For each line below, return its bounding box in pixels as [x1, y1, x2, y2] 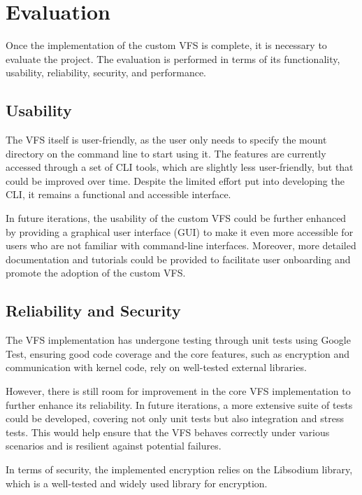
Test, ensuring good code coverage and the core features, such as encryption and [6, 346, 350, 361]
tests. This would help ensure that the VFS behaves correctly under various [6, 424, 330, 439]
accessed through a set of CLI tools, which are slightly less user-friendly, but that [6, 160, 354, 174]
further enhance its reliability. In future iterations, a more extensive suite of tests [6, 397, 353, 412]
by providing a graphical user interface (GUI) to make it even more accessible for [6, 224, 354, 239]
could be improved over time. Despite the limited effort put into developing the [6, 173, 345, 188]
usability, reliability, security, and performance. [6, 65, 206, 80]
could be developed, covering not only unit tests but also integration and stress [6, 411, 344, 426]
